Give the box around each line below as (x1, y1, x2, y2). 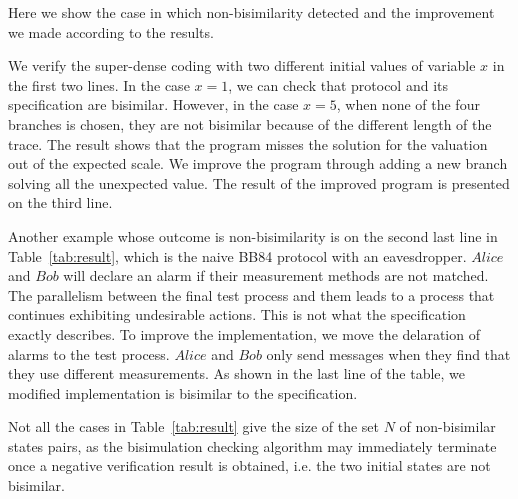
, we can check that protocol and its (228, 74, 449, 95)
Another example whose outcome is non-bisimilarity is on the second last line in (8, 225, 498, 246)
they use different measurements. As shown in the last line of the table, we (8, 363, 466, 384)
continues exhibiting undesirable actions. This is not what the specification (8, 304, 466, 325)
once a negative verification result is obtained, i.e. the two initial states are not (8, 455, 491, 476)
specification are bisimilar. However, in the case (8, 94, 299, 115)
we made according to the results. (8, 21, 214, 42)
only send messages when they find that (266, 343, 511, 364)
